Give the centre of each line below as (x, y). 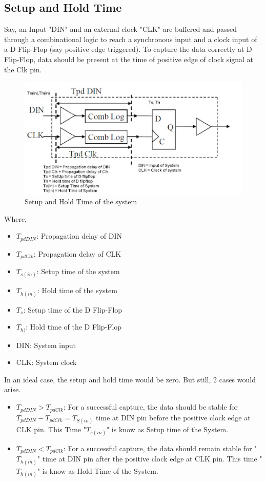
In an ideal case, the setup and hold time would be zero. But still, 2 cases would (130, 379)
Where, (15, 218)
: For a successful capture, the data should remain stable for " (160, 448)
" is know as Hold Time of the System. (98, 470)
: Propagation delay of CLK (77, 253)
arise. (13, 389)
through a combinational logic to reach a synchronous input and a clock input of (131, 39)
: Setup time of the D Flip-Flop (73, 309)
